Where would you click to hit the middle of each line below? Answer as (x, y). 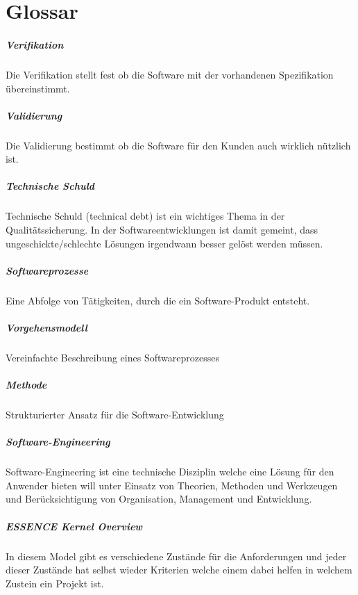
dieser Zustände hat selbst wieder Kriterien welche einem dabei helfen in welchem (179, 570)
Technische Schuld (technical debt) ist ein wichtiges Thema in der (145, 216)
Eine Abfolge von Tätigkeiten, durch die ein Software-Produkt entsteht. (158, 300)
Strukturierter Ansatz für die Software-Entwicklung (115, 415)
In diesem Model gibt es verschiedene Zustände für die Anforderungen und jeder (176, 556)
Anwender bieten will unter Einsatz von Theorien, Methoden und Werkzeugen (172, 485)
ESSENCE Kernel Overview (74, 526)
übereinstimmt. (38, 88)
